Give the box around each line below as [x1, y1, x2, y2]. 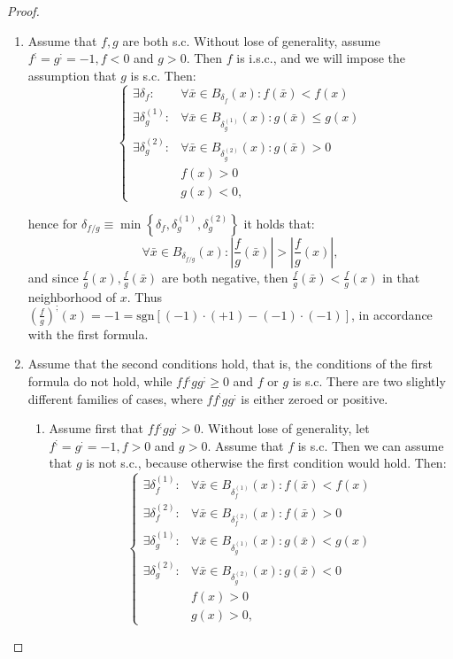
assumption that [27, 66, 117, 84]
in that [382, 267, 420, 286]
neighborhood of [27, 287, 117, 306]
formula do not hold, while [27, 372, 173, 391]
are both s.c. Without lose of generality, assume [122, 31, 380, 50]
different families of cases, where [27, 389, 203, 407]
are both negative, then [161, 267, 288, 286]
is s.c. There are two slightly [292, 372, 446, 391]
